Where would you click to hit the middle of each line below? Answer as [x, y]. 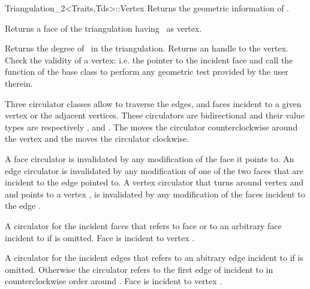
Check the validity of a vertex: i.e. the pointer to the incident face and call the [149, 60]
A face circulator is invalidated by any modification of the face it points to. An [150, 158]
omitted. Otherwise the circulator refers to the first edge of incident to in [139, 269]
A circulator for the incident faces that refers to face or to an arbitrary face [143, 225]
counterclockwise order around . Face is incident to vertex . [114, 281]
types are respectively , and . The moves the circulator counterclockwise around [151, 127]
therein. [19, 83]
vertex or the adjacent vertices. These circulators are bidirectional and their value [155, 115]
